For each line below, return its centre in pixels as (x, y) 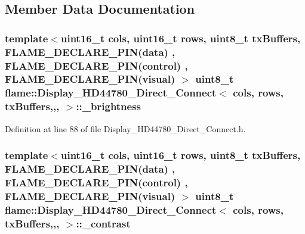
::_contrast (103, 223)
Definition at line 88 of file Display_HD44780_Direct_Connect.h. (125, 128)
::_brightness (109, 106)
